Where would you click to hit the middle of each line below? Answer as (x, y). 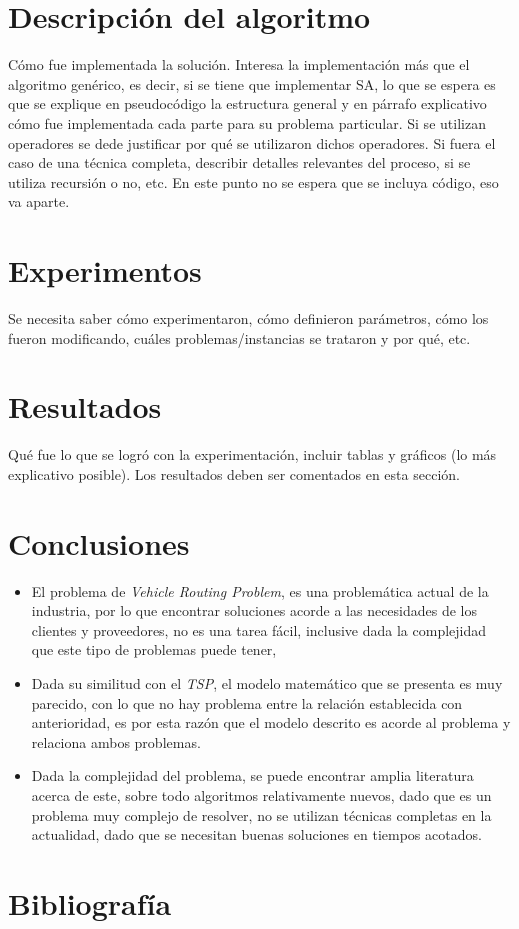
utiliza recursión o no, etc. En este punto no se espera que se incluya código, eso (253, 181)
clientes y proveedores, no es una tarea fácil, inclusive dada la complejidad (259, 629)
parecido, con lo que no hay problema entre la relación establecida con (247, 702)
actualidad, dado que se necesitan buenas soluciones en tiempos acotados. (256, 834)
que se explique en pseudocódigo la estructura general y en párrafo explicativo (247, 103)
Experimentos (105, 270)
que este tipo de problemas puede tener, (154, 649)
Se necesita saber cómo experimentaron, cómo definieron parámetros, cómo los (248, 318)
